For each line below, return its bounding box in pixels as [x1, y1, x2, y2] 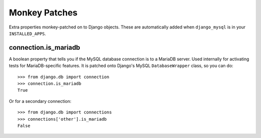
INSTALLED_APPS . [9, 30, 46, 36]
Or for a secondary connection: [9, 98, 72, 104]
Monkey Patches [9, 7, 78, 18]
